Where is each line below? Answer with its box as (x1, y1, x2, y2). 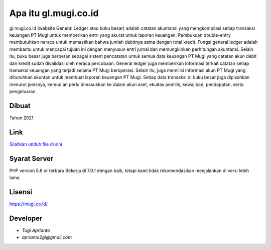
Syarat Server (9, 154, 54, 163)
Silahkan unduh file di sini (9, 141, 62, 147)
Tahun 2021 (9, 115, 34, 121)
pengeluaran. (9, 89, 37, 95)
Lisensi (9, 188, 33, 196)
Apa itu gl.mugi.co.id (9, 8, 99, 19)
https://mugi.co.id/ (9, 201, 48, 207)
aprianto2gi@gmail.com (22, 234, 72, 240)
